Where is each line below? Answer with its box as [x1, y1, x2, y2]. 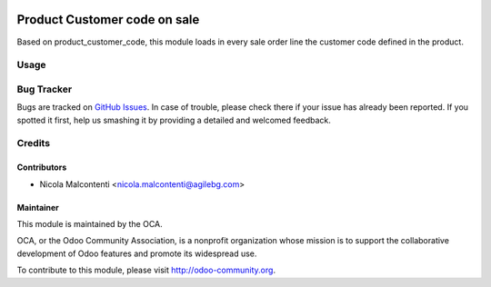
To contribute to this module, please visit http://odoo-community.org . [16, 264, 276, 276]
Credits [16, 137, 50, 150]
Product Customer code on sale [16, 12, 200, 27]
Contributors [16, 162, 67, 173]
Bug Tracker [16, 83, 73, 95]
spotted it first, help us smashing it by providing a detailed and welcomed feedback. [16, 114, 331, 125]
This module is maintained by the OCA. [16, 218, 163, 229]
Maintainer [16, 202, 59, 213]
